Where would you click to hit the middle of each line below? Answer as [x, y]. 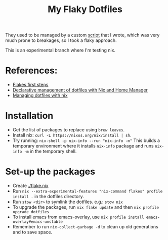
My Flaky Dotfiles [85, 9]
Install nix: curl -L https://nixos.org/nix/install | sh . [72, 135]
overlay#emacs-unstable [38, 222]
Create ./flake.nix [31, 186]
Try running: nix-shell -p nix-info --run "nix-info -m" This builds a [86, 140]
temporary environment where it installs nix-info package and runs [83, 146]
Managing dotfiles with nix [40, 95]
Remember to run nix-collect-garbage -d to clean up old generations [85, 227]
